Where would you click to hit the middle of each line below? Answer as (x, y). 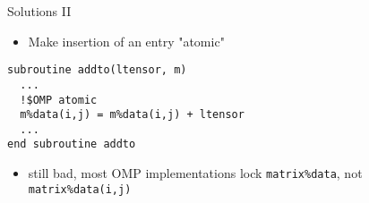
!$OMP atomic (59, 100)
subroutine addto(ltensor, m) (97, 70)
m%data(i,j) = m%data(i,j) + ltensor (132, 115)
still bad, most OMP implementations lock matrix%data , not (195, 173)
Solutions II (39, 11)
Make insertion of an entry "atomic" (126, 41)
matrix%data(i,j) (80, 189)
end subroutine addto (72, 144)
